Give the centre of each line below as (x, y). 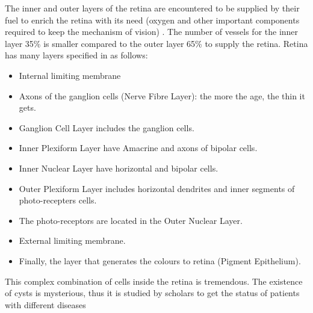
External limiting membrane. (72, 240)
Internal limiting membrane (70, 75)
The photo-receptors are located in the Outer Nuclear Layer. (131, 220)
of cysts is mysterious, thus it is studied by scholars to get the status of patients (152, 293)
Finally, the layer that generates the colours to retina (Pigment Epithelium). (160, 260)
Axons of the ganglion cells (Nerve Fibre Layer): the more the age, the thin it (162, 95)
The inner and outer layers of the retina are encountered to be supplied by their (152, 8)
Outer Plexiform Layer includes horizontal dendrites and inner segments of (157, 188)
